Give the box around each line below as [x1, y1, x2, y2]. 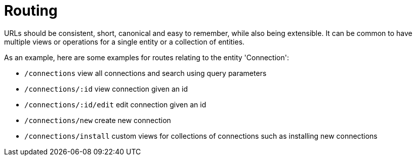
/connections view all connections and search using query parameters [24, 68, 267, 77]
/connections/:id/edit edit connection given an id [24, 100, 206, 109]
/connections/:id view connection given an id [24, 84, 188, 93]
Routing [4, 2, 58, 19]
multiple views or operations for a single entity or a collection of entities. [4, 37, 245, 46]
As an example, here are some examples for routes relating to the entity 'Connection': [4, 53, 289, 62]
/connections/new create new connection [24, 115, 171, 125]
